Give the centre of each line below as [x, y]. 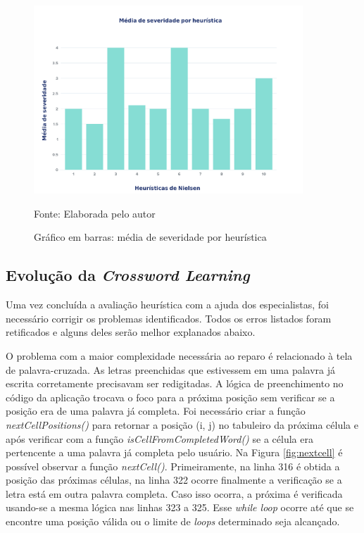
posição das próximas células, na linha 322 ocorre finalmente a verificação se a [174, 480]
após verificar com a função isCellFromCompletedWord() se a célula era [159, 438]
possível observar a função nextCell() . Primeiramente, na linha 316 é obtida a [173, 466]
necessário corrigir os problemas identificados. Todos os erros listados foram [169, 318]
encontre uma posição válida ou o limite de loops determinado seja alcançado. [173, 521]
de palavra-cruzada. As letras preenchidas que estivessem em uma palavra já [171, 369]
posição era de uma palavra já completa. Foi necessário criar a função [156, 411]
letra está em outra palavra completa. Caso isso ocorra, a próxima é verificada [174, 493]
